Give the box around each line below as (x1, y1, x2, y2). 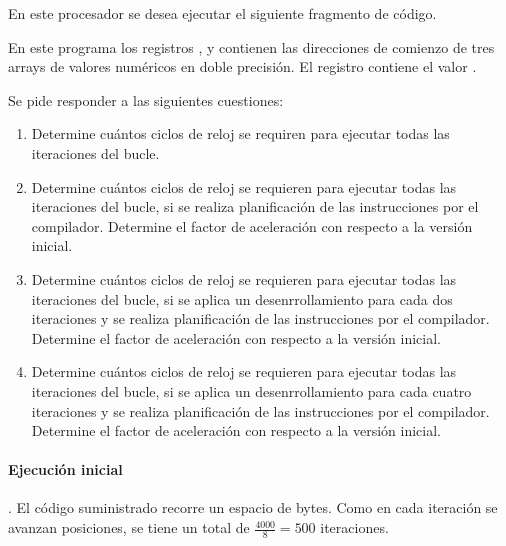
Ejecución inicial (8, 459, 123, 480)
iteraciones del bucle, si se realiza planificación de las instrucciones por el (31, 196, 479, 217)
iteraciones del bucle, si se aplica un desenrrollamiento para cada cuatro (31, 380, 472, 401)
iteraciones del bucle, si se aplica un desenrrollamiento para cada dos (31, 288, 453, 309)
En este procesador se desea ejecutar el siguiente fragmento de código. (8, 3, 437, 23)
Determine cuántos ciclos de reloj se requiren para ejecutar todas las (31, 123, 450, 144)
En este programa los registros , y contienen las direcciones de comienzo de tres (8, 36, 495, 57)
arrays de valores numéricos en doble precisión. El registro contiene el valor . (8, 56, 477, 77)
